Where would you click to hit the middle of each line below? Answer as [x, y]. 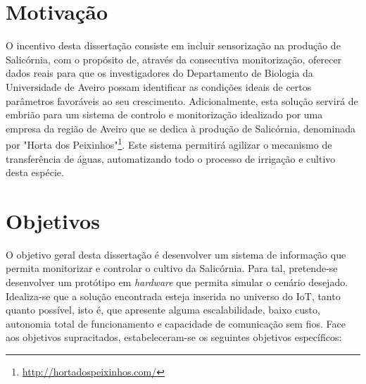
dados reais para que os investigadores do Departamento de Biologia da [159, 73]
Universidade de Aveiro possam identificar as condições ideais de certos [159, 86]
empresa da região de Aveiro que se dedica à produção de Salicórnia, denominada [181, 128]
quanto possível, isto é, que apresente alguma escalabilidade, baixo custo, [163, 310]
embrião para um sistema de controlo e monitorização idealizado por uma [164, 114]
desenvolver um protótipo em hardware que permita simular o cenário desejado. [177, 282]
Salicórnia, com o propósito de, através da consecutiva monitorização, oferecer [174, 59]
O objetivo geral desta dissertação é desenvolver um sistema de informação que [176, 254]
